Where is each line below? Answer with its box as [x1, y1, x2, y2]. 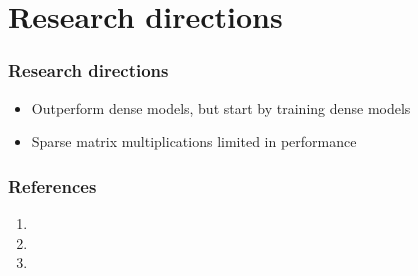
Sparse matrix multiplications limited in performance [31, 131, 357, 152]
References [8, 173, 97, 198]
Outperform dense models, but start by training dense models [31, 97, 411, 118]
